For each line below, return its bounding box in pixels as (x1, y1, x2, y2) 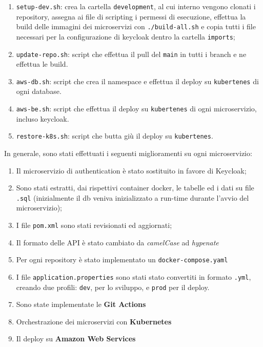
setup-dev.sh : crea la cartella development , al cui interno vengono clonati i (16, 1, 256, 11)
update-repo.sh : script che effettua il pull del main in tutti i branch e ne (16, 48, 247, 59)
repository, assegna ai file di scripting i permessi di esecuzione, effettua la (16, 11, 246, 22)
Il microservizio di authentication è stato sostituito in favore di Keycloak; (16, 165, 247, 176)
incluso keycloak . (16, 113, 69, 124)
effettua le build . (16, 59, 68, 69)
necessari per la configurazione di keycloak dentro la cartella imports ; (16, 31, 235, 42)
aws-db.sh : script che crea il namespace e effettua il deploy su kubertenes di (16, 75, 259, 86)
